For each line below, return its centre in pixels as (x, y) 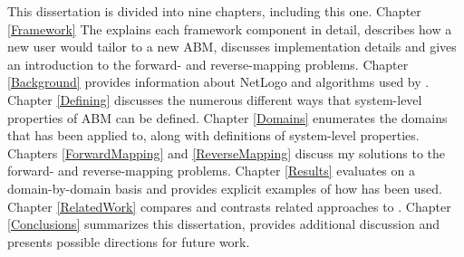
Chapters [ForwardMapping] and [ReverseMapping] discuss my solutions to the (226, 152)
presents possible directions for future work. (129, 241)
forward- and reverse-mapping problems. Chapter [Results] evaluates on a (211, 171)
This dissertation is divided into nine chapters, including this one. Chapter (214, 11)
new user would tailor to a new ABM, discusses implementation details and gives (232, 47)
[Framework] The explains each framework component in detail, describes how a (230, 29)
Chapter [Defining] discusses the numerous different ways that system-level (215, 99)
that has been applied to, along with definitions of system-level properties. (213, 135)
